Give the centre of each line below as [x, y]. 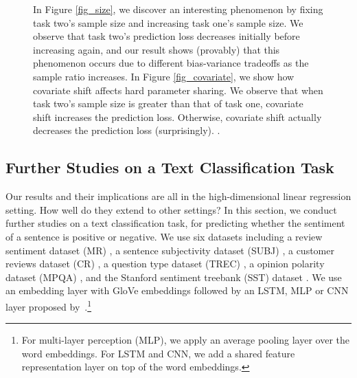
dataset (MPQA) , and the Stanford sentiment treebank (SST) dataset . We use [174, 277]
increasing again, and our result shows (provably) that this [157, 49]
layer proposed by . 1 [49, 305]
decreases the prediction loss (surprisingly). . [127, 130]
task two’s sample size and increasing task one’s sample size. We [168, 22]
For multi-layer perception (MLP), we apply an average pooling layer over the [186, 340]
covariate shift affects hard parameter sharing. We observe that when [178, 90]
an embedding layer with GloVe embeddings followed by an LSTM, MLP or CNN [177, 290]
